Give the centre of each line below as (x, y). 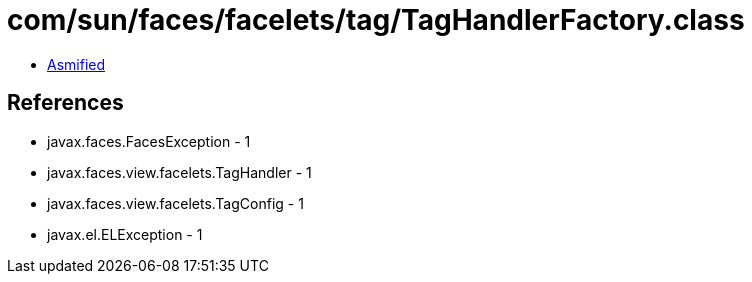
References (65, 103)
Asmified (76, 64)
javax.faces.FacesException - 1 (149, 141)
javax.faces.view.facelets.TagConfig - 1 (175, 203)
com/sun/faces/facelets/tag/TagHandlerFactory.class (376, 20)
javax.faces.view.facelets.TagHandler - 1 (179, 172)
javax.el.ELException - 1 (125, 234)
